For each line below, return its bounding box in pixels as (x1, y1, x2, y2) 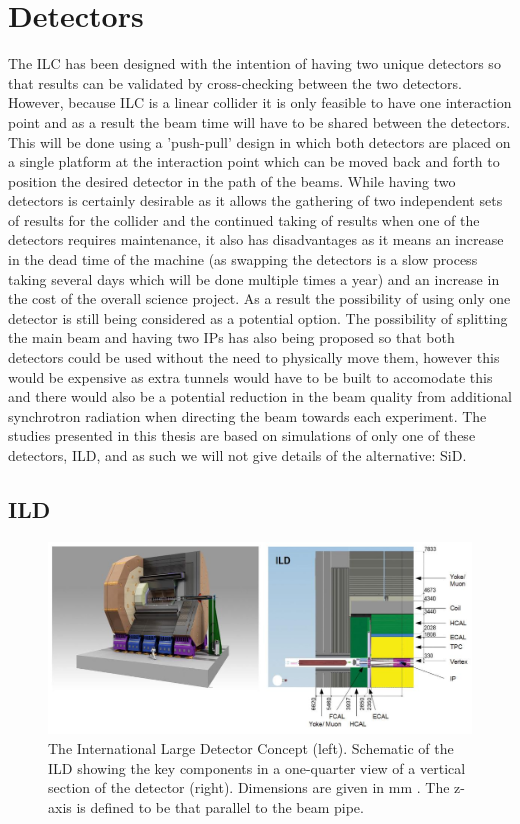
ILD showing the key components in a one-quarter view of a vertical (48, 757, 466, 778)
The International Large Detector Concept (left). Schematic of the (48, 737, 454, 758)
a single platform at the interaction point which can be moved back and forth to (8, 151, 500, 172)
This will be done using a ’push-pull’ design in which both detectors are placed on (8, 131, 511, 152)
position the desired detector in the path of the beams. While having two (8, 170, 456, 191)
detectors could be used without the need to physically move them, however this (8, 347, 500, 368)
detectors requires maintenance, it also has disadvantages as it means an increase (8, 229, 504, 250)
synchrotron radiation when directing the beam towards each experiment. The (8, 405, 487, 426)
